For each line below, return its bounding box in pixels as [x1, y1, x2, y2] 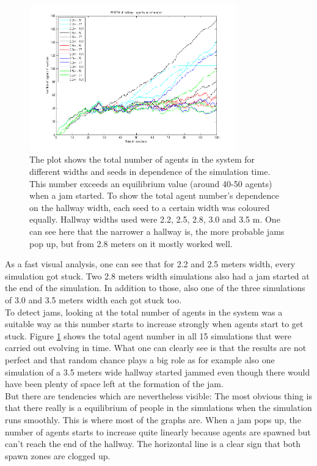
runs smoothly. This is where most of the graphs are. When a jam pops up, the [5, 413, 301, 426]
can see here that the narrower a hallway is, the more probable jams [29, 225, 285, 238]
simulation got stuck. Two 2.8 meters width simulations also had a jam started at [5, 269, 310, 282]
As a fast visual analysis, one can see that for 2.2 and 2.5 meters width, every [5, 257, 296, 270]
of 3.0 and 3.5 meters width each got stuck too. [5, 294, 182, 306]
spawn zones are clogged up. [5, 449, 111, 462]
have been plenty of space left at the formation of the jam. [5, 377, 224, 390]
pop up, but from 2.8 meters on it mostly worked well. [29, 237, 233, 250]
